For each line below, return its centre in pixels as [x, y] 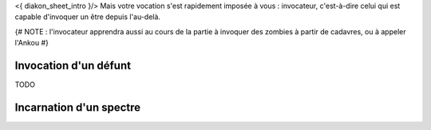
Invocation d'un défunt [73, 65]
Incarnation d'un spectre [78, 107]
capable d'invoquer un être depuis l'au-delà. [88, 17]
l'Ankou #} [32, 43]
